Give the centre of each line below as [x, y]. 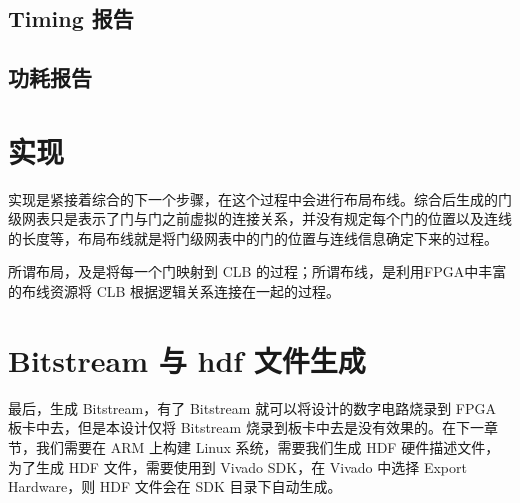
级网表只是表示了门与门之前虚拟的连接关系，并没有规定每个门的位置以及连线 [260, 218]
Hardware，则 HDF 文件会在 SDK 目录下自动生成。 [175, 486]
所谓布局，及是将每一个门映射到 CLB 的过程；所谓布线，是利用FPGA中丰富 [257, 271]
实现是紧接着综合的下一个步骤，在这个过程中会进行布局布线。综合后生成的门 [260, 198]
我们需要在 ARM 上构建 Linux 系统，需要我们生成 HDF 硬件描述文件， [267, 446]
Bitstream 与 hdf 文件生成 [187, 359]
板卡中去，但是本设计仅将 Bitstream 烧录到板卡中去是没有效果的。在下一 [246, 427]
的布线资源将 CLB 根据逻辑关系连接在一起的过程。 [174, 291]
